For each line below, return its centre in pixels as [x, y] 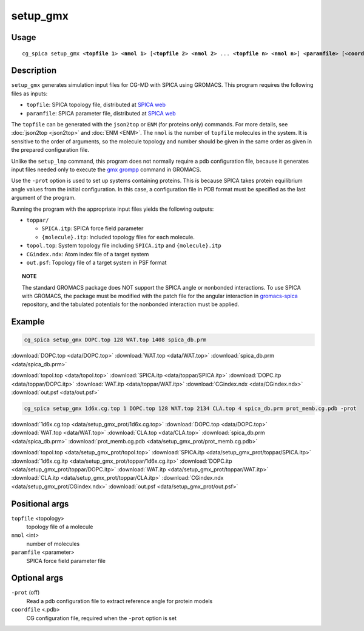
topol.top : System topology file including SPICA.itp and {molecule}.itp [124, 245]
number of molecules [53, 544]
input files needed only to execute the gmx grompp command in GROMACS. [106, 169]
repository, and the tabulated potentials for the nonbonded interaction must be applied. [131, 304]
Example [28, 322]
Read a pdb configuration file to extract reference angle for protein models [120, 601]
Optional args [37, 578]
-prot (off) [25, 593]
